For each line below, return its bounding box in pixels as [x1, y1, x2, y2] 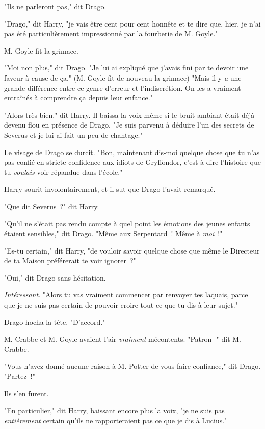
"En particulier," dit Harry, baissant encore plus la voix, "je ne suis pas [4, 405, 225, 416]
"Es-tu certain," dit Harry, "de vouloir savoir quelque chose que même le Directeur [4, 245, 260, 256]
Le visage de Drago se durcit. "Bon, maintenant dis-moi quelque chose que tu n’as [4, 146, 260, 157]
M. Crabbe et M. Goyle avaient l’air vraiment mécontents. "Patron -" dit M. [4, 334, 242, 344]
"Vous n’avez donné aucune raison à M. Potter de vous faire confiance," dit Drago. [4, 361, 261, 371]
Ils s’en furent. [4, 388, 49, 398]
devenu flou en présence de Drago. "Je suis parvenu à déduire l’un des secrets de [4, 119, 254, 130]
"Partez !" [4, 371, 35, 382]
